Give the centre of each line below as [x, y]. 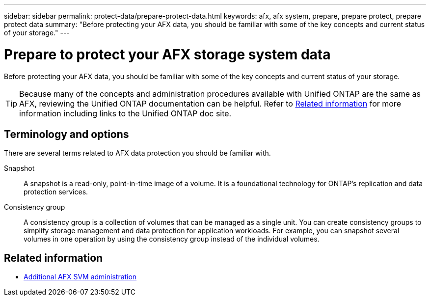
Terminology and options [67, 134]
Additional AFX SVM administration [80, 277]
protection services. [56, 192]
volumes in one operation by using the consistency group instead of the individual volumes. [172, 239]
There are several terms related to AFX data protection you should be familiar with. [137, 153]
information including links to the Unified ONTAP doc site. [125, 113]
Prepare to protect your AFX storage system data [167, 54]
